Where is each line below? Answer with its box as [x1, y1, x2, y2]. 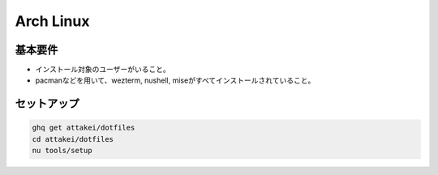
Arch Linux [15, 12, 90, 30]
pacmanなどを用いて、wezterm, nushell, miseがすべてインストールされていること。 [35, 75, 316, 85]
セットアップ [15, 97, 79, 111]
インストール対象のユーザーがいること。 [35, 65, 170, 75]
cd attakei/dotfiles [32, 134, 114, 143]
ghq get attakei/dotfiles [32, 123, 135, 133]
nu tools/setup [32, 146, 92, 156]
